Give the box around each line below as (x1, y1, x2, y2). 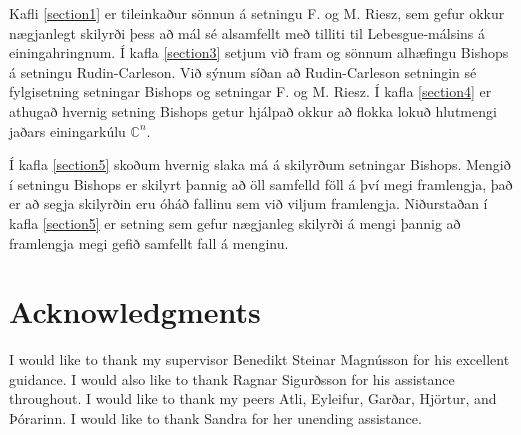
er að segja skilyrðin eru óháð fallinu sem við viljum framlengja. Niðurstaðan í (9, 193, 488, 214)
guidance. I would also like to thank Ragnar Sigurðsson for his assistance (9, 368, 455, 389)
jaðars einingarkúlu (9, 120, 126, 141)
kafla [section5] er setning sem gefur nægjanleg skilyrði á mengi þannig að (9, 212, 461, 233)
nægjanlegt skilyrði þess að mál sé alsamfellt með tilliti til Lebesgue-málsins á (9, 22, 486, 43)
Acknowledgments (9, 291, 261, 332)
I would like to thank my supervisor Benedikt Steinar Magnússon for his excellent (9, 349, 510, 370)
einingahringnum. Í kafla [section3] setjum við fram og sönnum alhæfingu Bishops (9, 42, 509, 63)
